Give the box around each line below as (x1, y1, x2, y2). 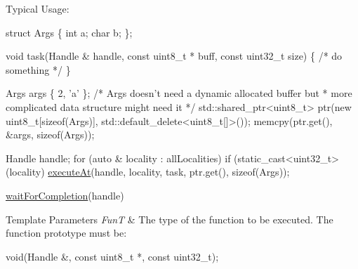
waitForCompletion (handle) (6, 188, 124, 202)
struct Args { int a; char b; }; (6, 25, 133, 39)
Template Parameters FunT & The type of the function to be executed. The (6, 211, 333, 226)
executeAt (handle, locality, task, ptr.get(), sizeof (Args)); (48, 164, 290, 179)
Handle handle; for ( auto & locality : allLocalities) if (6, 150, 231, 165)
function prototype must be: (6, 225, 127, 240)
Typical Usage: (6, 1, 69, 15)
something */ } (6, 62, 71, 77)
